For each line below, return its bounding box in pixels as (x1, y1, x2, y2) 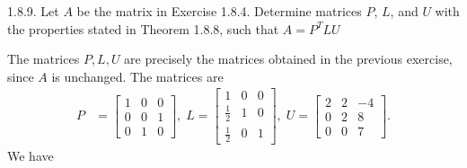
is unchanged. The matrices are (51, 66, 224, 85)
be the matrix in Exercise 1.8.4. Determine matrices (76, 2, 362, 20)
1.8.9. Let (7, 2, 59, 20)
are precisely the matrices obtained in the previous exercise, (124, 49, 453, 68)
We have (7, 146, 54, 165)
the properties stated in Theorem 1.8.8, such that (7, 19, 279, 38)
